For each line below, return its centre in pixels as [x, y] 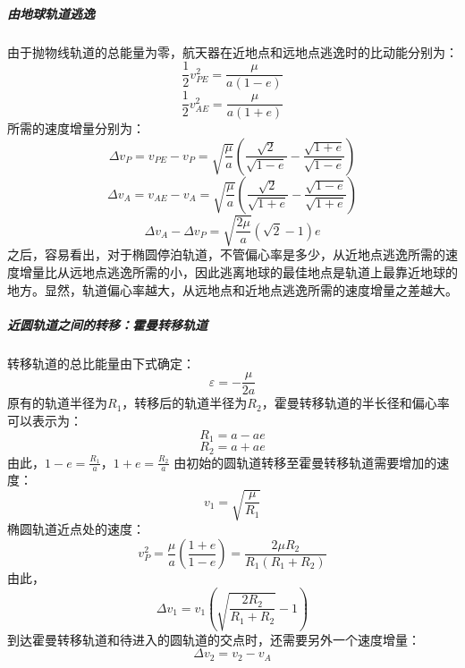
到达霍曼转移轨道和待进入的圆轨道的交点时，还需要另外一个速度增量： [214, 639]
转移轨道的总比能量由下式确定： [101, 363]
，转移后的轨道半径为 [185, 403]
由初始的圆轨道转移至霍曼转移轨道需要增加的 [305, 462]
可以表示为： [45, 421]
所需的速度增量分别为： [76, 128]
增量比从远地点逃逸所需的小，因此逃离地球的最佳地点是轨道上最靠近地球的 [238, 272]
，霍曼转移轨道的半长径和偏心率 [355, 403]
